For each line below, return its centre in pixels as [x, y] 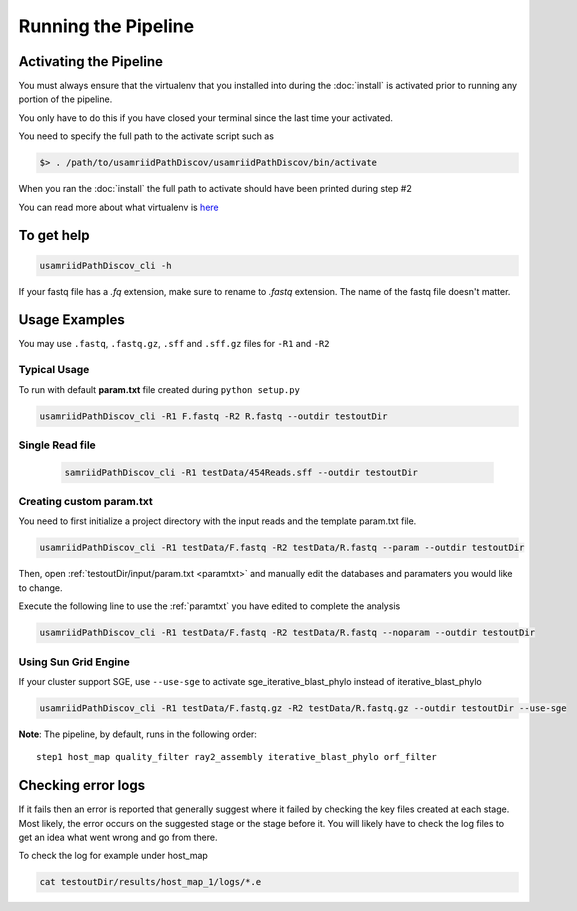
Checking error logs [81, 785]
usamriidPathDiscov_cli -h [105, 265]
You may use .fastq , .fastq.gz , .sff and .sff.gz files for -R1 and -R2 [174, 344]
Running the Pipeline [106, 26]
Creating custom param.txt [86, 502]
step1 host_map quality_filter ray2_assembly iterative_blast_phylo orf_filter [236, 757]
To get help [54, 235]
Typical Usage [54, 370]
